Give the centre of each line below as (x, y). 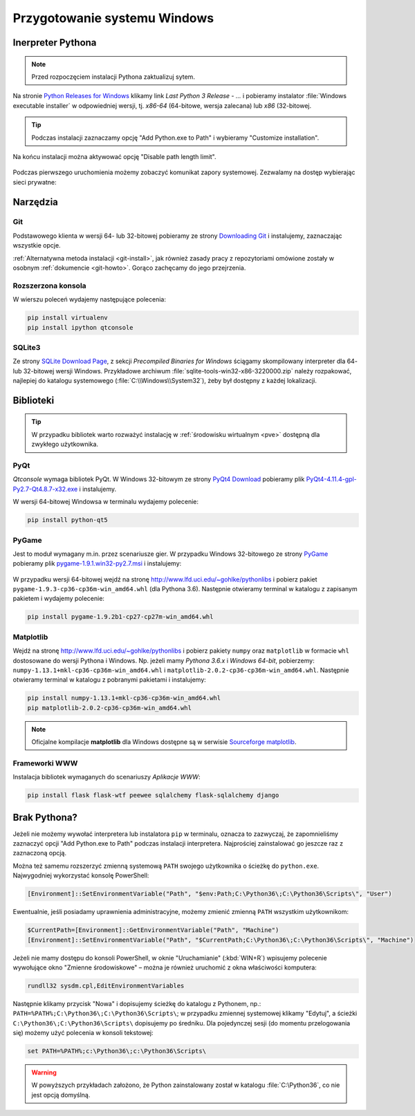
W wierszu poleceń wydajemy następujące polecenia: (89, 299)
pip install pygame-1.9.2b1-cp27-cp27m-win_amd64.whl (120, 617)
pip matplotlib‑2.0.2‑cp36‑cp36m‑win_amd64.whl (109, 708)
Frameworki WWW (45, 763)
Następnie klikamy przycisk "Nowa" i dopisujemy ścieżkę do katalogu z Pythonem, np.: (137, 1003)
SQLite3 (27, 347)
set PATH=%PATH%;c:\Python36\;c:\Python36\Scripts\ (117, 1051)
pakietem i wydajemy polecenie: (59, 599)
